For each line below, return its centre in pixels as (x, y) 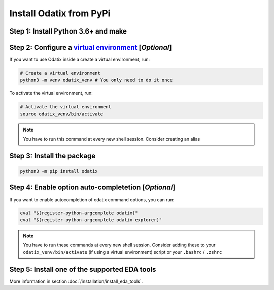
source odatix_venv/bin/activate (62, 114)
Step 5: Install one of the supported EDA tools (83, 269)
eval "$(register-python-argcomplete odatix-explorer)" (91, 220)
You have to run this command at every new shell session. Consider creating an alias (112, 139)
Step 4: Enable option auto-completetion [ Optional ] (92, 187)
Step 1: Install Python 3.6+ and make (68, 31)
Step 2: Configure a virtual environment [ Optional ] (91, 47)
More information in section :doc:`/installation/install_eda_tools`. (76, 281)
